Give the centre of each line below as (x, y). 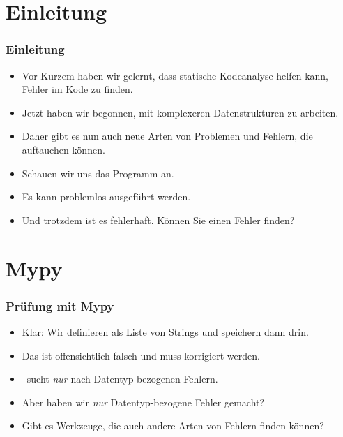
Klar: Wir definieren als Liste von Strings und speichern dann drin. (165, 331)
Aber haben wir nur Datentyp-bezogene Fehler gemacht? (143, 402)
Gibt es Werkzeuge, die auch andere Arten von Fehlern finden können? (173, 425)
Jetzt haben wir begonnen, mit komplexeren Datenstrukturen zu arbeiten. (180, 112)
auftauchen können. (63, 149)
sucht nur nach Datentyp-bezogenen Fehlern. (122, 379)
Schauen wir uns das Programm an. (98, 173)
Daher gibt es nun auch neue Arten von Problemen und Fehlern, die (167, 136)
